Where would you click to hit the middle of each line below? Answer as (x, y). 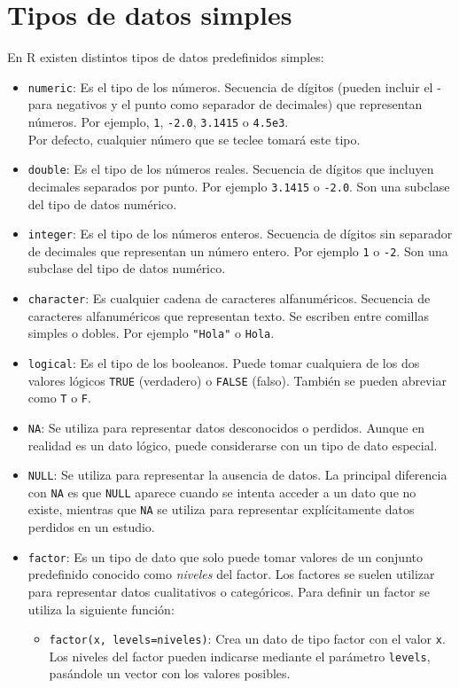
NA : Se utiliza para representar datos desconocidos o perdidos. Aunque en (226, 427)
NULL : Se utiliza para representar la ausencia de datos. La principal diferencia (237, 475)
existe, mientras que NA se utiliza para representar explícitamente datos (221, 509)
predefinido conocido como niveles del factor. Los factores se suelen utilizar (231, 574)
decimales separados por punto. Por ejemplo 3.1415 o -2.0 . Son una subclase (239, 186)
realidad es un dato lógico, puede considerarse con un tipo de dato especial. (233, 445)
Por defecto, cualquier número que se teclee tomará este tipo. (194, 139)
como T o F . (59, 398)
